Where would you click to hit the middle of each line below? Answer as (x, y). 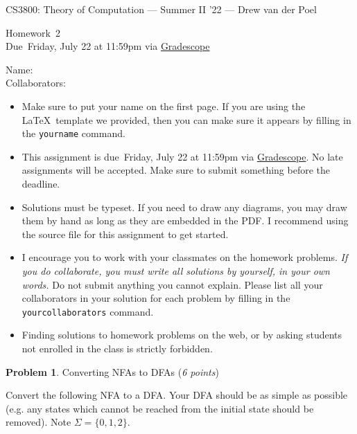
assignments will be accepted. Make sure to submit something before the (176, 170)
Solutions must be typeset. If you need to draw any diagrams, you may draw (184, 207)
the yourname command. (73, 133)
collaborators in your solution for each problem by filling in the (156, 298)
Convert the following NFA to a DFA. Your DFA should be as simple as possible (177, 395)
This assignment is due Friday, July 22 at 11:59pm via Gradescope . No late (182, 156)
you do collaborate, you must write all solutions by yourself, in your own (176, 270)
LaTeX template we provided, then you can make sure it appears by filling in (186, 119)
